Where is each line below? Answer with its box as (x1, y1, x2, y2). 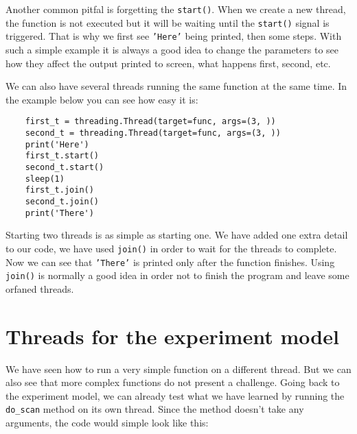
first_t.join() (25, 185, 94, 195)
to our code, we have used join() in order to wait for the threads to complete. (5, 241, 337, 255)
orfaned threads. (5, 281, 74, 296)
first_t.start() (25, 151, 100, 161)
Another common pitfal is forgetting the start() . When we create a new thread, (5, 2, 346, 16)
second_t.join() (25, 196, 100, 206)
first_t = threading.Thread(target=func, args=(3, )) (25, 117, 276, 127)
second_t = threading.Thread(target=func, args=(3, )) (25, 128, 281, 138)
